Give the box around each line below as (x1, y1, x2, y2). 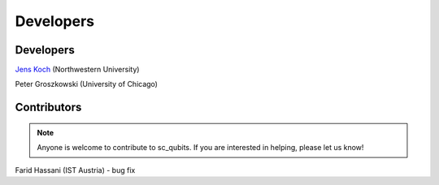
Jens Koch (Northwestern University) (15, 65, 140, 75)
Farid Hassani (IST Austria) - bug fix (15, 165, 136, 174)
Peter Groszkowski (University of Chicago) (15, 80, 159, 89)
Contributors (15, 101, 82, 114)
